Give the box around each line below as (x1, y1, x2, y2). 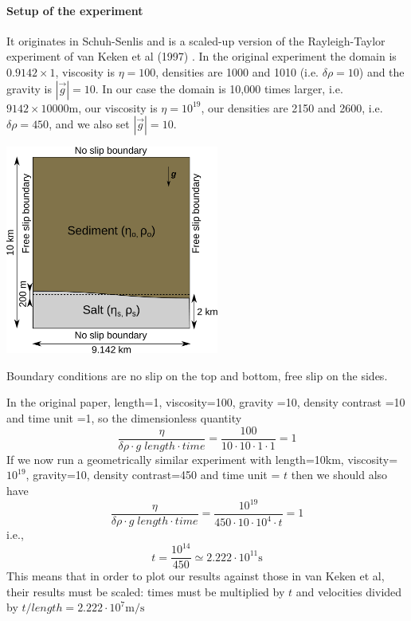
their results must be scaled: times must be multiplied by (6, 583, 285, 599)
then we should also (291, 466, 388, 483)
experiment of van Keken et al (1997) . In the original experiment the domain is (6, 48, 397, 65)
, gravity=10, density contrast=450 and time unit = (25, 466, 280, 483)
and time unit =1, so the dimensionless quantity (6, 410, 242, 426)
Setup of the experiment (6, 2, 143, 18)
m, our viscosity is (68, 99, 158, 116)
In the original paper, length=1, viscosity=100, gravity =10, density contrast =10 (6, 394, 405, 411)
